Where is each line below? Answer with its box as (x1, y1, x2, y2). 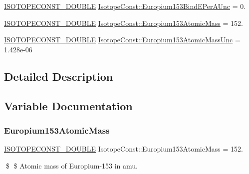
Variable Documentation (4, 98, 133, 113)
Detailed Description (4, 68, 113, 84)
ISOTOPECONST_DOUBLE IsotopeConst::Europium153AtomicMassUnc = (4, 34, 241, 45)
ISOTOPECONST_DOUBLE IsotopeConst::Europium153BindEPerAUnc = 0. (4, 1, 246, 11)
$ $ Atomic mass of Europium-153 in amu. (5, 160, 138, 171)
